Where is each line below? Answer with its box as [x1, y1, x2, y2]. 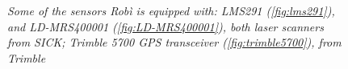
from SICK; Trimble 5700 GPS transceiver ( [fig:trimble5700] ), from [7, 34, 342, 51]
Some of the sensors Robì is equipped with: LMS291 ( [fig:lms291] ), [7, 2, 335, 18]
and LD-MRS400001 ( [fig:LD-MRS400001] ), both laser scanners [7, 18, 324, 34]
